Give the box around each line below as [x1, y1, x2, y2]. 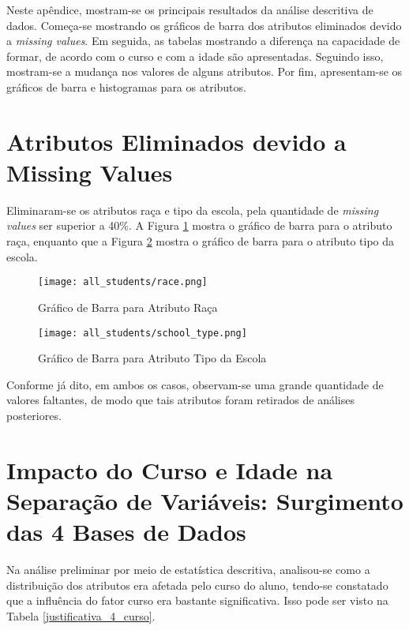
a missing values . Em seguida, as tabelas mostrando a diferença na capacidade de [6, 32, 400, 49]
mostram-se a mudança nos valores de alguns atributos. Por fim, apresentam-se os [6, 63, 403, 80]
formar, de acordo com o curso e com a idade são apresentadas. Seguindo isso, [6, 47, 384, 64]
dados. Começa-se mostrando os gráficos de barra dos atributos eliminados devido [6, 17, 402, 33]
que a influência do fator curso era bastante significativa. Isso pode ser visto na [6, 592, 388, 609]
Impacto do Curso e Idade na [6, 453, 333, 486]
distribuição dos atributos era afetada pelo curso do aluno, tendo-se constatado [6, 576, 388, 593]
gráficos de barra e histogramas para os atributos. [6, 78, 246, 95]
